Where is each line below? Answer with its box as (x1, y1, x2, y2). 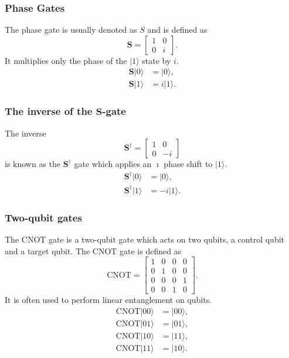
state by (142, 54, 171, 66)
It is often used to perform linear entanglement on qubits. (5, 294, 212, 306)
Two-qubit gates (5, 210, 82, 224)
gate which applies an (74, 158, 152, 170)
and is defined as (147, 23, 208, 36)
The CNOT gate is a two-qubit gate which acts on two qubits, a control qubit (5, 233, 285, 246)
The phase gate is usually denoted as (5, 23, 137, 36)
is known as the (5, 158, 61, 170)
